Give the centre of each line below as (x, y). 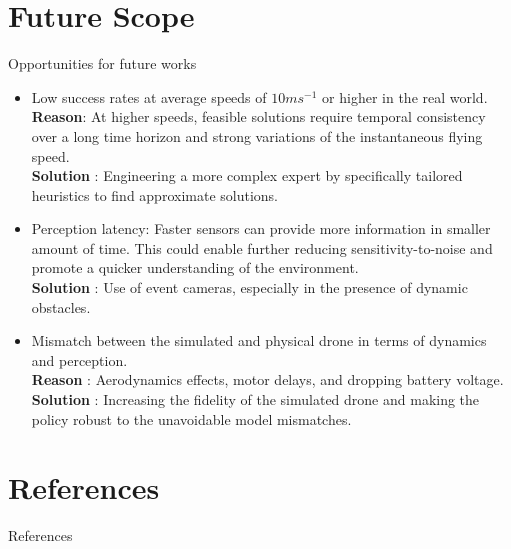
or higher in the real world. (405, 96)
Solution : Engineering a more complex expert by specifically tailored (247, 175)
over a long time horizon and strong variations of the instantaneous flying (257, 135)
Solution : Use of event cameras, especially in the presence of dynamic (249, 287)
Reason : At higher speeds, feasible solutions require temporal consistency (258, 116)
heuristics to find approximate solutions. (154, 194)
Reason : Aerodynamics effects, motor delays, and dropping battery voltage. (267, 379)
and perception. (79, 359)
